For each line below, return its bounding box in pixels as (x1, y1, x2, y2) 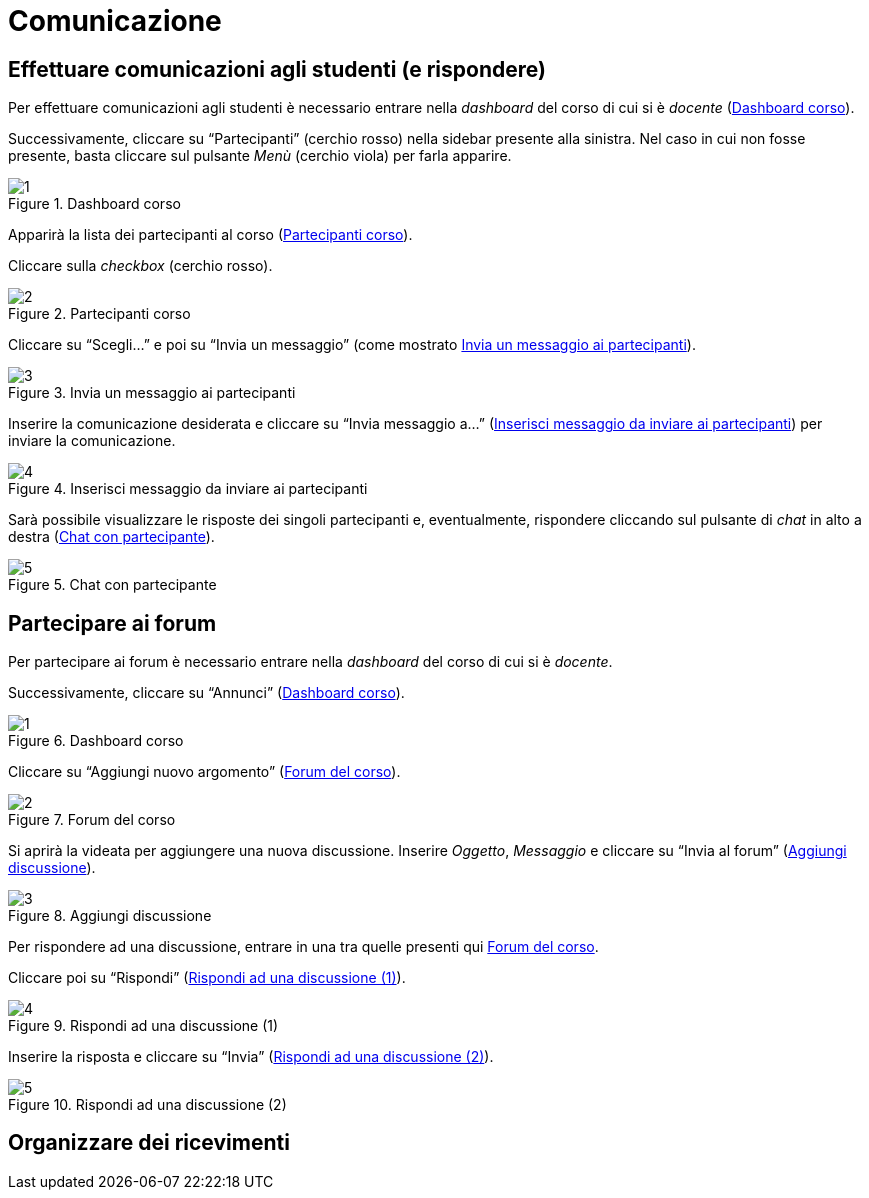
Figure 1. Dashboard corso (8, 195, 181, 213)
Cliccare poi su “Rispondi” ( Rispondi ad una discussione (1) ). (8, 969, 406, 987)
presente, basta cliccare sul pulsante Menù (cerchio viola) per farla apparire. (8, 147, 512, 165)
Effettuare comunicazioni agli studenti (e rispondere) (8, 56, 546, 82)
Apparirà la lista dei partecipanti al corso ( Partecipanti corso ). (8, 226, 413, 244)
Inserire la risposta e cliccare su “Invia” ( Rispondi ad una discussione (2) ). (8, 1048, 494, 1066)
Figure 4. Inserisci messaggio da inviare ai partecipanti (8, 480, 368, 498)
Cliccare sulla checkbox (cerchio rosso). (8, 257, 273, 275)
